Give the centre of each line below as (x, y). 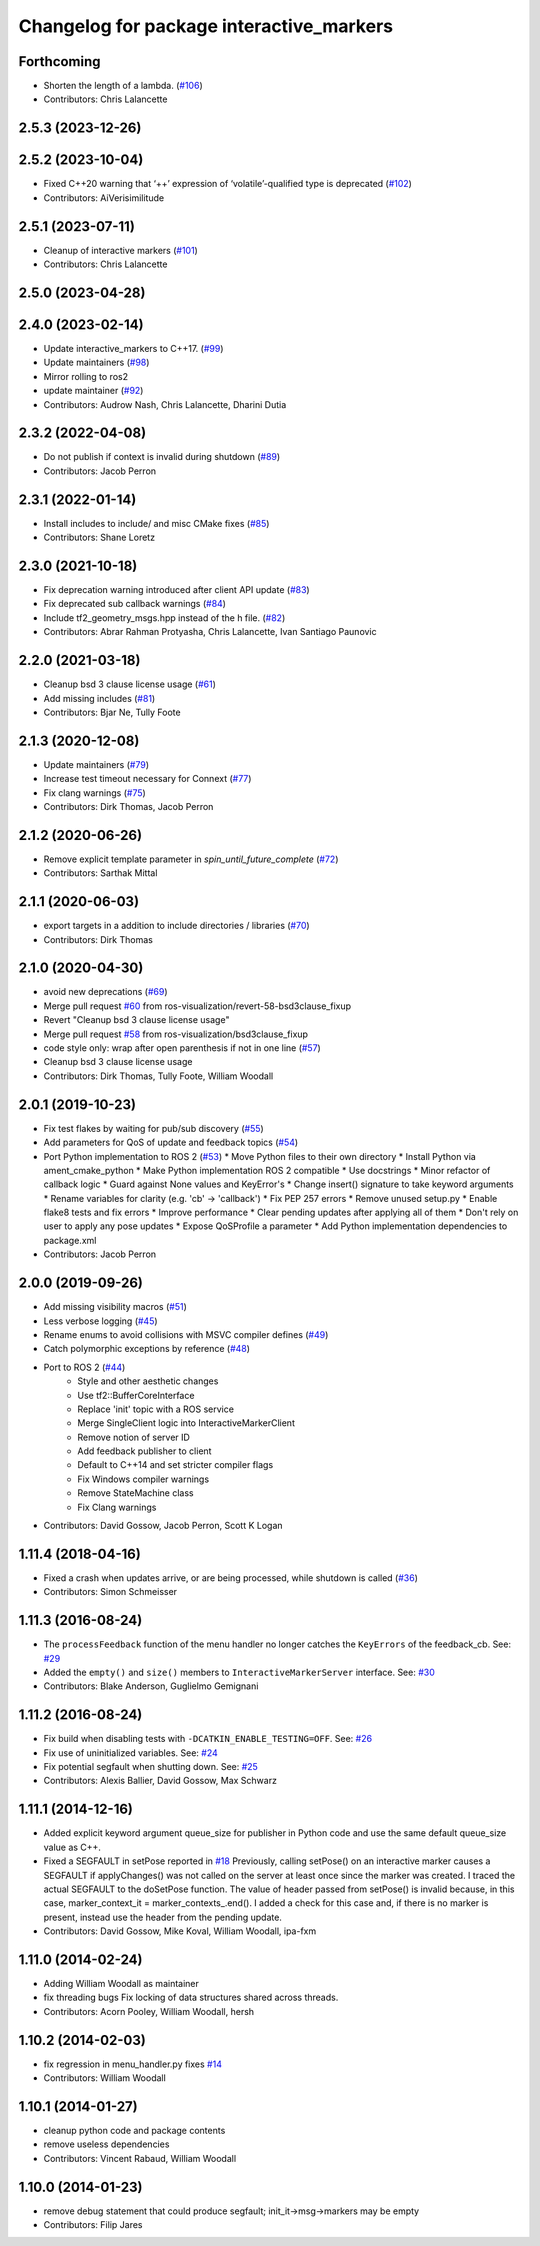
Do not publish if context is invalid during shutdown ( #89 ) (162, 457)
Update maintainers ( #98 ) (96, 362)
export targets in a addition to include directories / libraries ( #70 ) (176, 926)
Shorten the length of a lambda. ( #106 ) (123, 86)
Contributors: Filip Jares (93, 2225)
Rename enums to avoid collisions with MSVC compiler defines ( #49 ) (186, 1334)
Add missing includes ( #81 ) (99, 698)
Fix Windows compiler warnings (143, 1479)
